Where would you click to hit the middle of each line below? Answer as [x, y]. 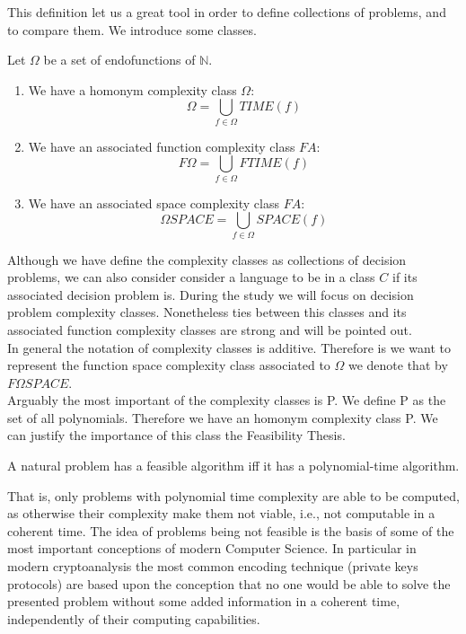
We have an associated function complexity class [162, 146]
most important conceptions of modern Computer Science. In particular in [212, 548]
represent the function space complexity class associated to [169, 365]
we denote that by [398, 365]
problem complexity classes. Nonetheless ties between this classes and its [207, 312]
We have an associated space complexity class [154, 203]
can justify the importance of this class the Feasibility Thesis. [176, 435]
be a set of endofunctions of [119, 60]
